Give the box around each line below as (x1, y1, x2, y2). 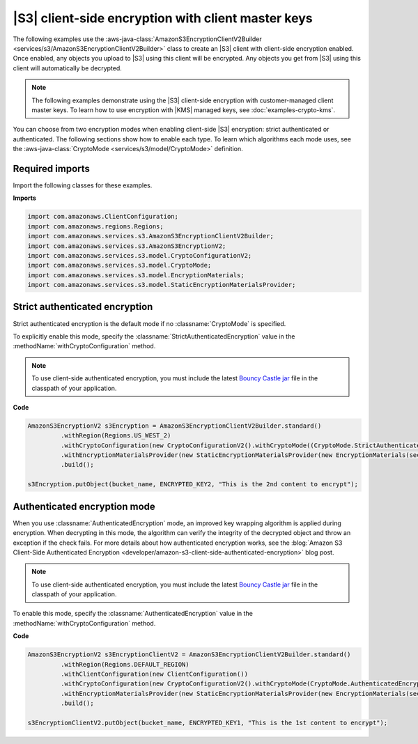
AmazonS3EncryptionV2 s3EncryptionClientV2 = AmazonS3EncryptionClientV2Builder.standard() (27, 651, 351, 658)
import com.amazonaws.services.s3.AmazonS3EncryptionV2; (27, 242, 226, 250)
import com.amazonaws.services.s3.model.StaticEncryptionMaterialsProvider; (27, 281, 296, 289)
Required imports (13, 162, 91, 174)
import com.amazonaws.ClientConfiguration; (27, 212, 179, 221)
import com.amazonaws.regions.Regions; (27, 222, 164, 230)
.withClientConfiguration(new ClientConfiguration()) (60, 670, 249, 679)
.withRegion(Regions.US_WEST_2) (60, 432, 171, 440)
